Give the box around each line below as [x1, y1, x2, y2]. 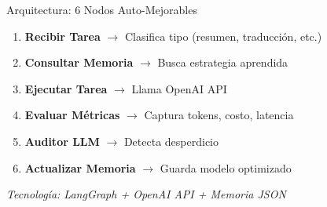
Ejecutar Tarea [24, 80, 108, 96]
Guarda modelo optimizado [160, 159, 292, 176]
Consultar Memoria [24, 54, 134, 71]
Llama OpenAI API [131, 80, 227, 96]
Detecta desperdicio [123, 133, 219, 149]
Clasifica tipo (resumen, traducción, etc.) [124, 27, 322, 44]
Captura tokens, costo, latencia [144, 107, 294, 123]
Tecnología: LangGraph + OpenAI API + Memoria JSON [6, 186, 286, 202]
